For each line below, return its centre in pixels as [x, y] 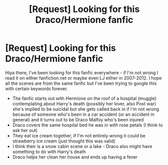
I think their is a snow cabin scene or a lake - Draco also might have [82, 146]
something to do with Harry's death [49, 151]
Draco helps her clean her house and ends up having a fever [75, 157]
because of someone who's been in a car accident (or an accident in [83, 114]
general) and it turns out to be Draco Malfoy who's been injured [78, 119]
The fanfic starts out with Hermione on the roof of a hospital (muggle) [85, 98]
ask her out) [25, 130]
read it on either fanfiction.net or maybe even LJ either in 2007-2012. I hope [83, 78]
